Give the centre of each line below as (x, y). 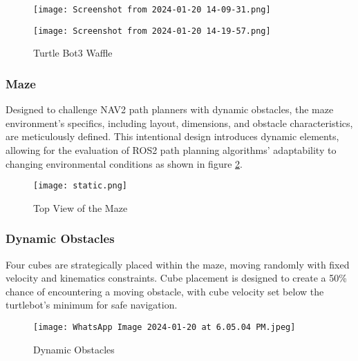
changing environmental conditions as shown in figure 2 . (124, 163)
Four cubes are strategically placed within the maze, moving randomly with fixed (178, 264)
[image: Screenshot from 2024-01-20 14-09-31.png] (152, 10)
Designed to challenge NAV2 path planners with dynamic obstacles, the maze (170, 109)
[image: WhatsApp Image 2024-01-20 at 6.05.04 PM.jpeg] (164, 327)
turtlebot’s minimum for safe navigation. (92, 305)
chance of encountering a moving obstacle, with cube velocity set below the (165, 291)
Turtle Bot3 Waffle (73, 53)
